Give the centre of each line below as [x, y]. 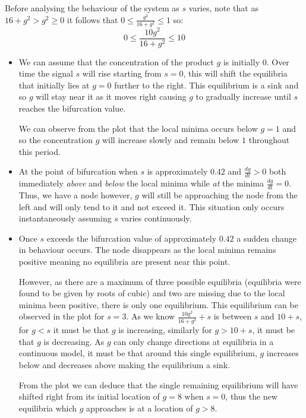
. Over [278, 61]
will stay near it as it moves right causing [111, 96]
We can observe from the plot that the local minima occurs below [138, 128]
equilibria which [48, 408]
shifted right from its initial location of [89, 396]
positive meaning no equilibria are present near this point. [124, 261]
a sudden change [267, 238]
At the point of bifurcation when [78, 171]
